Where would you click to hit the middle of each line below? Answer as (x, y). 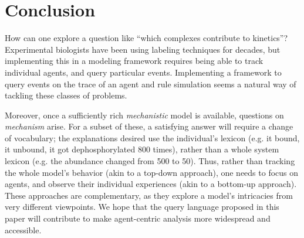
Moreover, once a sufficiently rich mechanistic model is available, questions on (144, 115)
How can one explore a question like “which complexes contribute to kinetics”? (146, 38)
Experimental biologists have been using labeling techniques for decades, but (143, 49)
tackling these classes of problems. (66, 95)
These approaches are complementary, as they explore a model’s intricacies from (149, 195)
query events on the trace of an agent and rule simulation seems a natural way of (151, 84)
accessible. (23, 229)
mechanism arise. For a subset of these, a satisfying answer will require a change (149, 126)
